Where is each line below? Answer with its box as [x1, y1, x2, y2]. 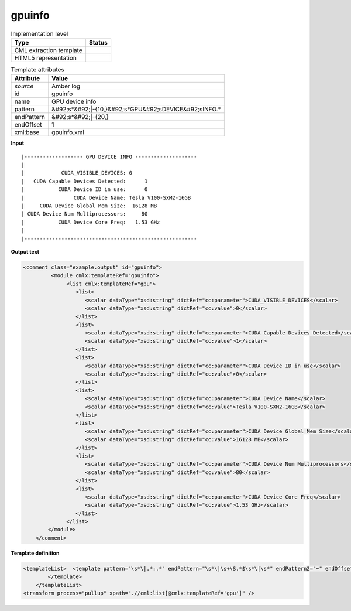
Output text [11, 248, 40, 255]
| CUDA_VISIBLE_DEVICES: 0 [21, 170, 133, 176]
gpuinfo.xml [51, 128, 85, 136]
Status [88, 38, 108, 46]
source [14, 82, 34, 90]
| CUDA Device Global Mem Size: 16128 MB [21, 203, 157, 209]
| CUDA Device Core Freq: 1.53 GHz [21, 219, 160, 226]
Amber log [51, 82, 81, 90]
